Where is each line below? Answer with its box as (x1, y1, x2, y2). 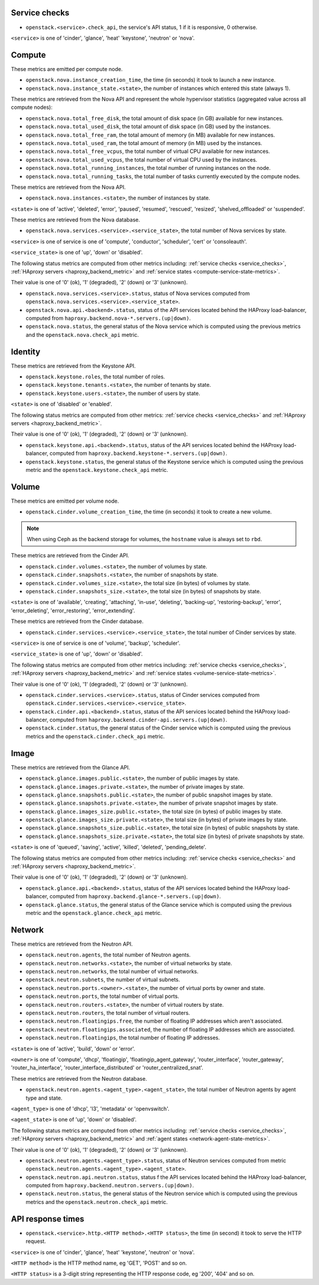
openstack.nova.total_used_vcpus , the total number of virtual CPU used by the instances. (25, 156, 258, 163)
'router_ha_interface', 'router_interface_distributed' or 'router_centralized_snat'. (11, 1064, 204, 1071)
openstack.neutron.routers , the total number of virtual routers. (25, 1010, 190, 1017)
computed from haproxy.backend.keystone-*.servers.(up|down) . (49, 450, 227, 457)
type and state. (25, 1094, 63, 1101)
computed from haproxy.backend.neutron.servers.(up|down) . (25, 1182, 194, 1189)
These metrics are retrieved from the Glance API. (11, 764, 131, 771)
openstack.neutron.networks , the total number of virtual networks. (25, 968, 199, 975)
